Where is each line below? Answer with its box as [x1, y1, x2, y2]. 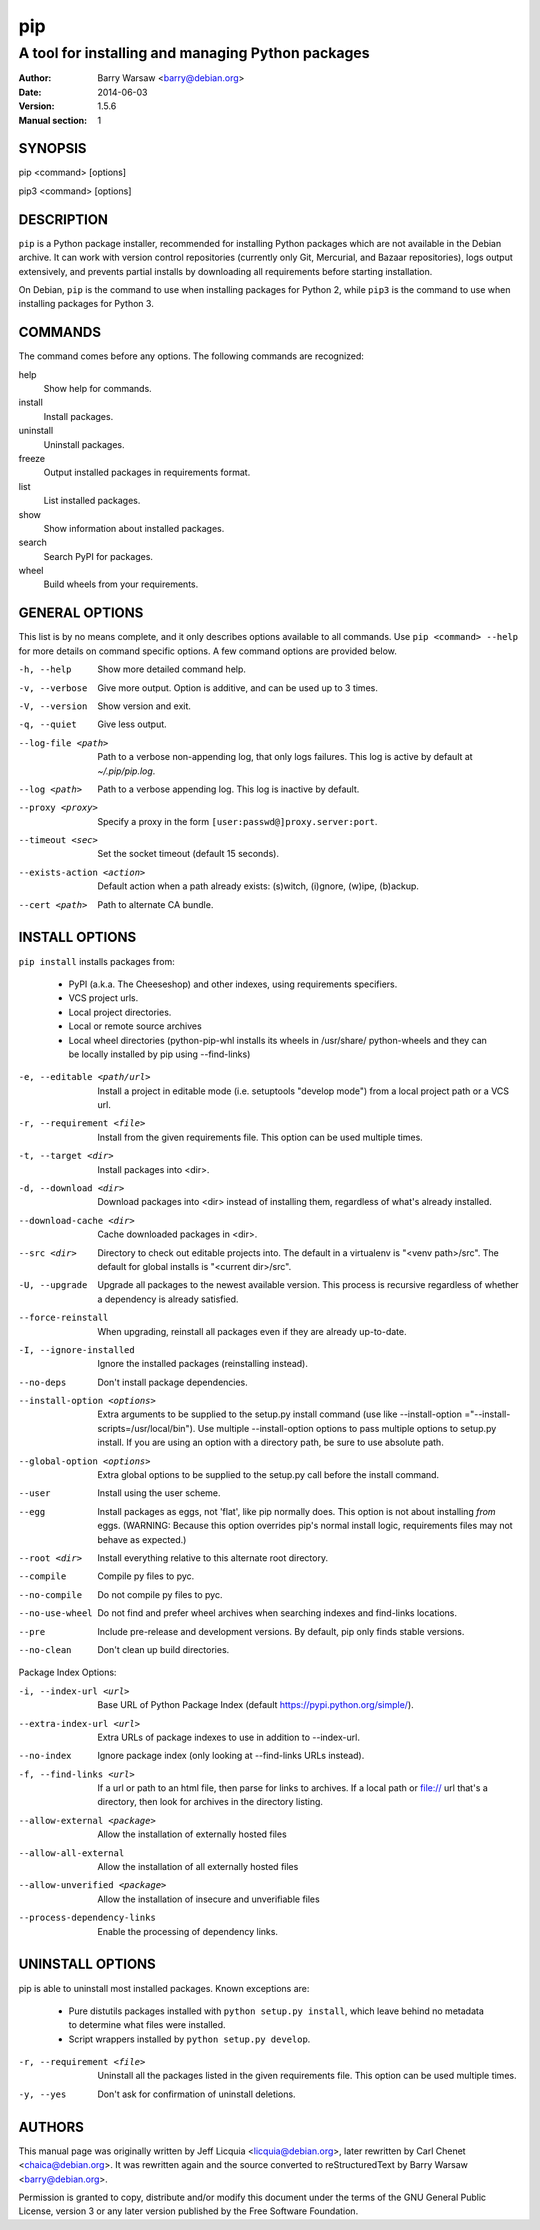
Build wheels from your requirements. [43, 578, 199, 590]
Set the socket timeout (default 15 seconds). [97, 848, 280, 860]
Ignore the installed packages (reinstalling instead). [97, 1358, 309, 1370]
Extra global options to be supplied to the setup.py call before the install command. [97, 1469, 440, 1481]
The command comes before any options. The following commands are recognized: [18, 350, 365, 362]
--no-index [18, 1750, 72, 1762]
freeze [18, 452, 46, 464]
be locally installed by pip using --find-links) [68, 1048, 251, 1060]
